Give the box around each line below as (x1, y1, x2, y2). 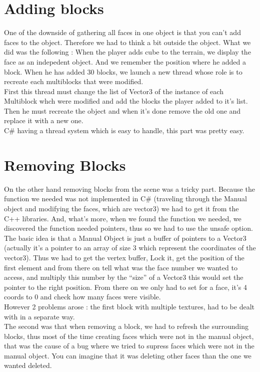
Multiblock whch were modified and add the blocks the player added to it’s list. (4, 96, 248, 106)
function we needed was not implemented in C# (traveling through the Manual (4, 193, 247, 204)
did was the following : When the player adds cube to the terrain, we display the (4, 47, 251, 57)
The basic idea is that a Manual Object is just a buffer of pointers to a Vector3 (4, 232, 246, 243)
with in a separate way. (4, 311, 75, 321)
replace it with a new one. (4, 115, 83, 126)
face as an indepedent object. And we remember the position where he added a (4, 56, 246, 67)
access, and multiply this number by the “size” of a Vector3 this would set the (4, 272, 243, 282)
